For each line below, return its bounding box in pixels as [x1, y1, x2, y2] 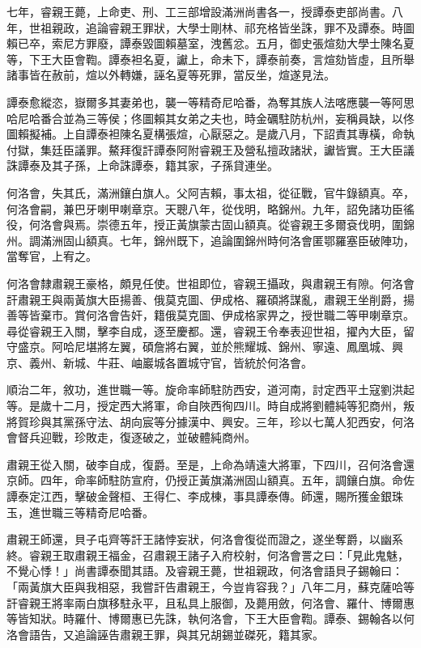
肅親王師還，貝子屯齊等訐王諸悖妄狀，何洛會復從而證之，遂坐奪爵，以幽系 [6, 531, 403, 548]
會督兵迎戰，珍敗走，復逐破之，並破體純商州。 [6, 429, 256, 446]
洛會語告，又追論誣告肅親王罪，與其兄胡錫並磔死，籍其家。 [6, 625, 324, 642]
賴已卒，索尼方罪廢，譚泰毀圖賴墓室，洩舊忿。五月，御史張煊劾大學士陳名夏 [6, 35, 415, 52]
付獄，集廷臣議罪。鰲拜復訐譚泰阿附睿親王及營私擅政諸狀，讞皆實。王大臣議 [6, 141, 415, 158]
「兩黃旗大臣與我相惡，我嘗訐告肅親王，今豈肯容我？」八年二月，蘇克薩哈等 [6, 578, 415, 595]
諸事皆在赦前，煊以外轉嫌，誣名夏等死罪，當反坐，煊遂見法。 [6, 66, 335, 83]
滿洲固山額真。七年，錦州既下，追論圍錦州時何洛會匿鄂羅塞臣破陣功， [40, 231, 415, 248]
